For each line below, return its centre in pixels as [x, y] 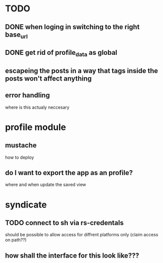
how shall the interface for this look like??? [72, 255]
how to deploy [20, 157]
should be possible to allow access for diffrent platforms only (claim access [82, 235]
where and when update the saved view [46, 185]
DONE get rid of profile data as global [61, 53]
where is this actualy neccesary [37, 107]
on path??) [16, 240]
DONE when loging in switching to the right [72, 27]
